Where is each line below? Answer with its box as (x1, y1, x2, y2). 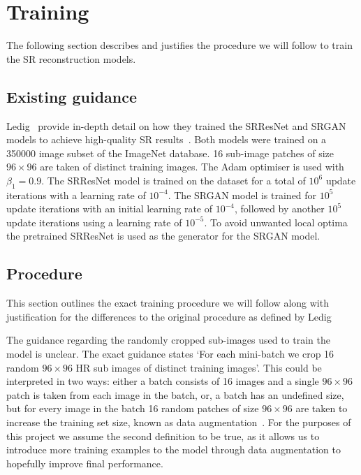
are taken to (295, 401, 348, 416)
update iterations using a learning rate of (6, 214, 182, 229)
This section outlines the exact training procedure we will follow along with (6, 295, 329, 310)
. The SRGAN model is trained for (168, 187, 317, 202)
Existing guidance (6, 85, 138, 107)
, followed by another (235, 201, 325, 216)
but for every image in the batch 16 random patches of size (6, 401, 259, 416)
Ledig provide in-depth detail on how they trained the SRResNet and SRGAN (6, 118, 346, 133)
